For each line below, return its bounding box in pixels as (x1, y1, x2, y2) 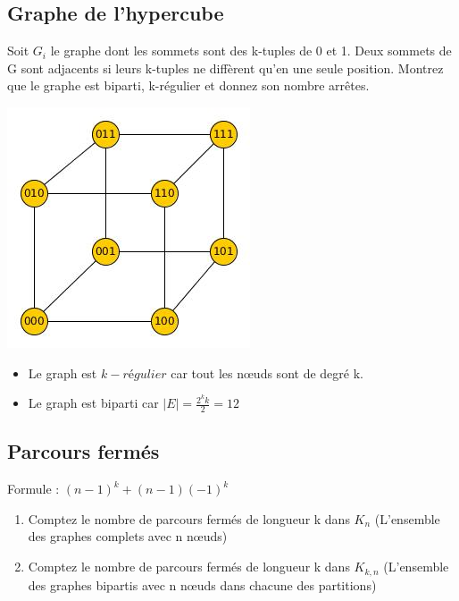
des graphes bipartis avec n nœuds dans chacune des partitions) (28, 575, 377, 594)
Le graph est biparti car (28, 394, 159, 412)
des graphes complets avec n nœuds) (28, 527, 228, 546)
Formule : (7, 479, 60, 498)
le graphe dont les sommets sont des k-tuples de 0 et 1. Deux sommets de (50, 41, 452, 60)
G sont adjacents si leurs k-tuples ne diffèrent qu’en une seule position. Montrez (7, 58, 444, 77)
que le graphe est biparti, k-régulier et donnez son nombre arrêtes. (7, 76, 370, 95)
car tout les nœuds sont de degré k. (171, 363, 363, 382)
